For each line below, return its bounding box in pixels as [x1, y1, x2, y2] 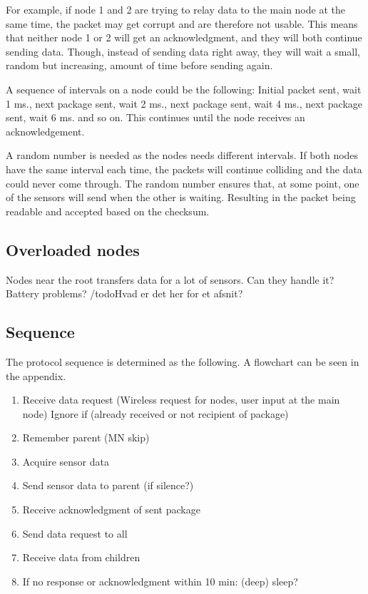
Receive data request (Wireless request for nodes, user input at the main [22, 392, 340, 407]
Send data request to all [22, 526, 128, 541]
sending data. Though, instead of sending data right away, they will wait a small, [6, 43, 360, 58]
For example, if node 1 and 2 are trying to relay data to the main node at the [6, 2, 345, 16]
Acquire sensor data [22, 454, 109, 468]
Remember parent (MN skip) [22, 430, 150, 445]
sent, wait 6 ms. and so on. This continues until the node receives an [6, 110, 305, 125]
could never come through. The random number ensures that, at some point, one [6, 175, 359, 190]
